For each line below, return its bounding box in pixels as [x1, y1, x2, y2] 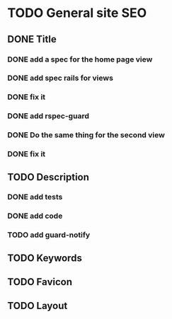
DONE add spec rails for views [7, 73, 113, 83]
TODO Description [7, 171, 90, 183]
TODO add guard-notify [7, 230, 91, 240]
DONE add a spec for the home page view [7, 54, 153, 64]
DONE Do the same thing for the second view [7, 130, 165, 140]
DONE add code [7, 211, 63, 221]
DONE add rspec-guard [7, 111, 90, 121]
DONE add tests [7, 192, 63, 202]
